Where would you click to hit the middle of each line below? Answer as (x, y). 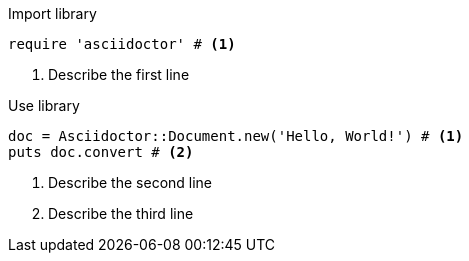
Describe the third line (121, 213)
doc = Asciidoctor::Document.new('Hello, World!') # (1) (236, 136)
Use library (44, 105)
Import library (52, 13)
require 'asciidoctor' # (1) (122, 44)
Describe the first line (119, 74)
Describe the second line (130, 182)
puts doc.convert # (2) (101, 152)
